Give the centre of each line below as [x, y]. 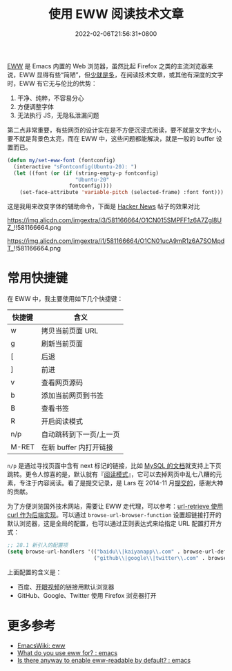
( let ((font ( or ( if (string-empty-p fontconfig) [86, 173]
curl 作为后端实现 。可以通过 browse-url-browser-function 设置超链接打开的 [115, 515]
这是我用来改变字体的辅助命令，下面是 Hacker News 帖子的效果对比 [104, 206]
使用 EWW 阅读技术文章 [116, 14]
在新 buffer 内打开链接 [77, 447]
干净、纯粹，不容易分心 [50, 98]
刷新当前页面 [62, 344]
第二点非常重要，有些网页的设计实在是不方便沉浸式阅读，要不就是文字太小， [116, 130]
